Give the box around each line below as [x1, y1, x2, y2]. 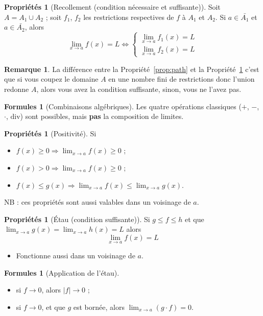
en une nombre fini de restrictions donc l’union [108, 74, 255, 84]
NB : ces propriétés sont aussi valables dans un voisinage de [4, 197, 191, 207]
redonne [4, 83, 29, 94]
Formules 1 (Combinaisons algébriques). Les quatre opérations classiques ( [4, 101, 242, 111]
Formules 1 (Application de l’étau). [4, 267, 119, 278]
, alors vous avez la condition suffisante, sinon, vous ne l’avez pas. [36, 83, 242, 94]
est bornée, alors [73, 301, 125, 312]
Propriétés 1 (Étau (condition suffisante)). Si [4, 213, 150, 224]
